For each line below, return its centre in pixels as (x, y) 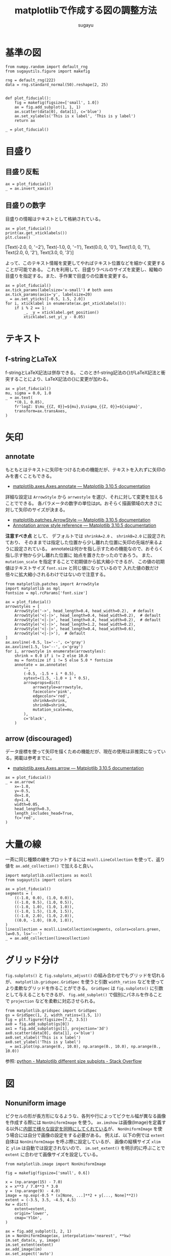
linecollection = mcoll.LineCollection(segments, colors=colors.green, (83, 930)
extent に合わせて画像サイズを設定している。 (53, 1155)
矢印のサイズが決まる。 (43, 509)
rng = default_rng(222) (31, 80)
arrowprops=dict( (42, 683)
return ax (25, 120)
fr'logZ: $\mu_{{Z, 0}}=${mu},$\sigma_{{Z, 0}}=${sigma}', (79, 406)
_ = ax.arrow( (20, 782)
